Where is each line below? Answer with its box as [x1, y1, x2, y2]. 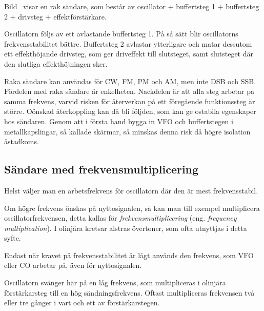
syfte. [4, 232, 21, 243]
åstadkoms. [4, 136, 39, 147]
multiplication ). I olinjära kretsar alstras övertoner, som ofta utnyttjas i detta [4, 222, 247, 233]
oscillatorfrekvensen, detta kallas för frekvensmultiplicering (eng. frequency [4, 212, 237, 223]
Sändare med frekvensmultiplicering [4, 161, 199, 177]
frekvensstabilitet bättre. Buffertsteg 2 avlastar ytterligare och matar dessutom [4, 38, 252, 49]
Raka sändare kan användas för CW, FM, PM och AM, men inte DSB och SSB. [4, 75, 256, 86]
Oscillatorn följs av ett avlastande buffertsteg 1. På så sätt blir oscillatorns [4, 28, 238, 39]
